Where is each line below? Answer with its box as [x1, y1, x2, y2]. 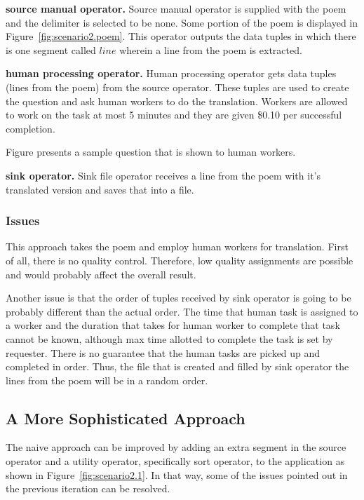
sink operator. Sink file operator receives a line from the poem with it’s [6, 168, 321, 182]
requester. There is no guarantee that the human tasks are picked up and [6, 345, 321, 360]
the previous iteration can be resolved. [6, 481, 170, 496]
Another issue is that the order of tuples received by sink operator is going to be [6, 290, 351, 305]
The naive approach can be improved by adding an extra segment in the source [6, 440, 346, 454]
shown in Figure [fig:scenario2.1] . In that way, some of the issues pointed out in [6, 467, 348, 482]
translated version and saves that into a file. [6, 182, 194, 196]
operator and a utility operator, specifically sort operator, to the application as [6, 454, 345, 468]
